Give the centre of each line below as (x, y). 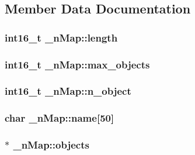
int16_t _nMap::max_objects (77, 64)
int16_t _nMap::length (61, 37)
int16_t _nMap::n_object (68, 91)
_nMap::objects (51, 145)
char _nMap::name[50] (60, 118)
